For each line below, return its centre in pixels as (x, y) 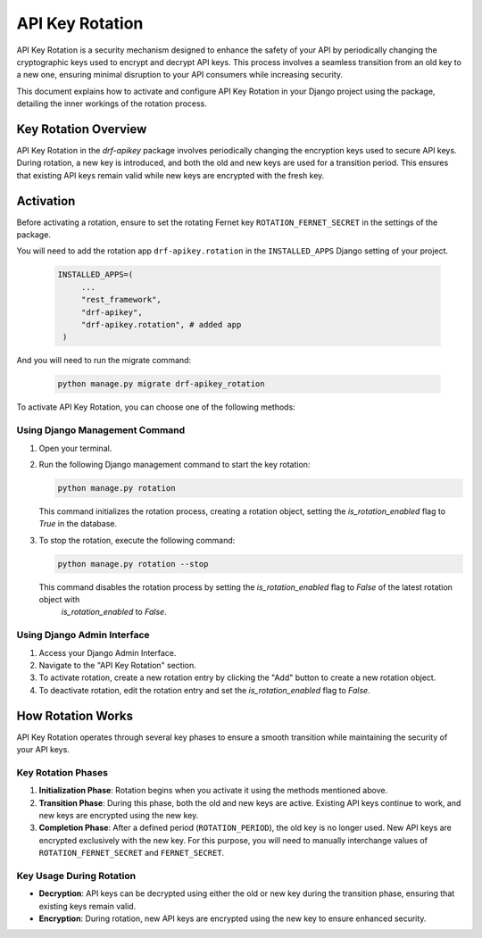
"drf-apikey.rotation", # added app (161, 325)
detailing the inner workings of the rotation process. (112, 104)
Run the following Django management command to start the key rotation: (175, 464)
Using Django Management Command (101, 430)
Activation (46, 201)
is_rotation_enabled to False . (114, 612)
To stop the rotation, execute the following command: (137, 540)
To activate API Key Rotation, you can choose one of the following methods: (156, 407)
